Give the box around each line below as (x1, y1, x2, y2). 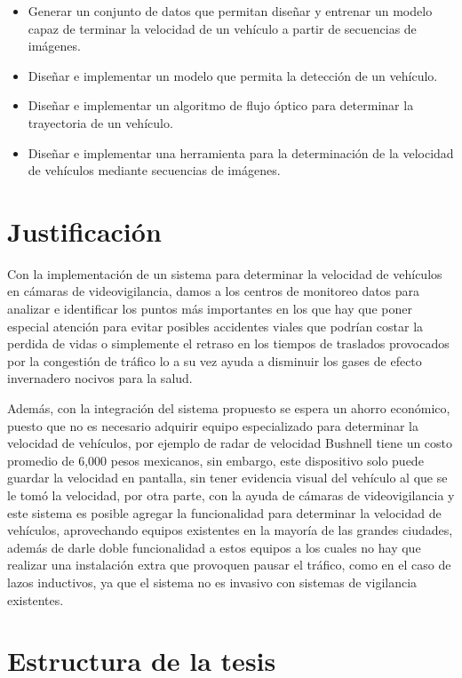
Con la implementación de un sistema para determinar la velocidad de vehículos (7, 264, 442, 283)
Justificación (7, 212, 162, 249)
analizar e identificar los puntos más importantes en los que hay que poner (7, 299, 412, 318)
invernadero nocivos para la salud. (7, 369, 193, 387)
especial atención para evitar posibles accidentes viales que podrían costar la (7, 316, 424, 335)
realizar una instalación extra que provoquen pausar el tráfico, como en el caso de (7, 555, 451, 574)
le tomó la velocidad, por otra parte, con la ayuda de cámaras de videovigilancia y (7, 486, 455, 504)
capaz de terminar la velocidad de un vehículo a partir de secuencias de (28, 19, 417, 37)
